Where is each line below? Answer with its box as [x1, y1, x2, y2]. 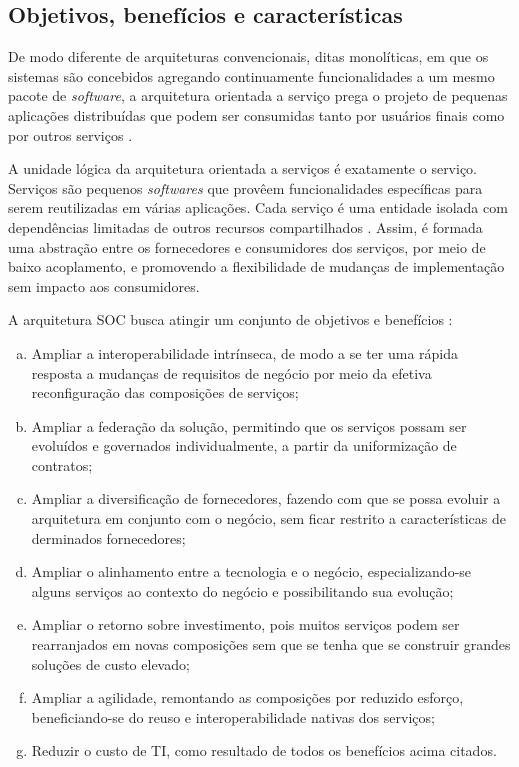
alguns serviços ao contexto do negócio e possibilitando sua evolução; [31, 580, 454, 601]
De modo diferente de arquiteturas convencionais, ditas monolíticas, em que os [8, 46, 489, 67]
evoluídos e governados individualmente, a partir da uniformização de [31, 435, 457, 456]
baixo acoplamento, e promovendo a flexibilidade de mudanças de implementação [8, 256, 505, 277]
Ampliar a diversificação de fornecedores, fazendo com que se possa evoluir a [31, 488, 501, 509]
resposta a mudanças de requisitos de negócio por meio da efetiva [31, 362, 432, 383]
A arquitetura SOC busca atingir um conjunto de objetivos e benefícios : [8, 309, 453, 330]
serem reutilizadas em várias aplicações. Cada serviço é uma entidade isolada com [8, 197, 508, 218]
